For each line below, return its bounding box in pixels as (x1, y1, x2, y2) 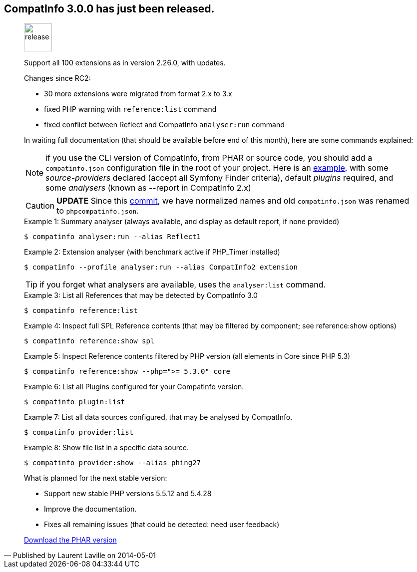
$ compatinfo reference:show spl (24, 337, 155, 345)
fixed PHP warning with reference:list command (44, 105, 217, 114)
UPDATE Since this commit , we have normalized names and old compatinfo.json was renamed (56, 196, 410, 206)
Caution (25, 201, 55, 211)
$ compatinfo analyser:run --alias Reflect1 (24, 233, 201, 241)
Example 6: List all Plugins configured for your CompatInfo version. (24, 382, 244, 391)
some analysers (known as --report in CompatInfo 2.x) (45, 183, 251, 193)
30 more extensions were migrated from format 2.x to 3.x (44, 89, 232, 98)
